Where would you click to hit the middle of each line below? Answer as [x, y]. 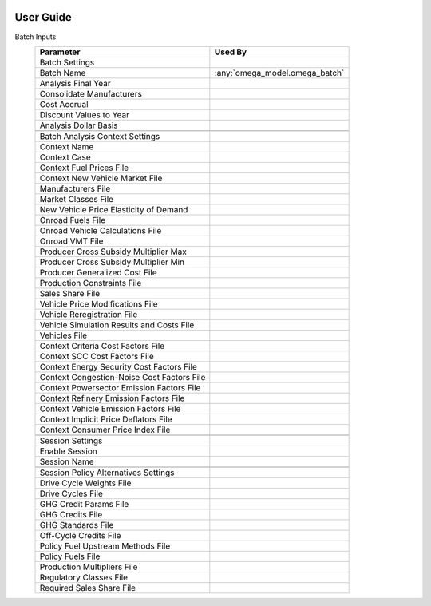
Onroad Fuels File [73, 220]
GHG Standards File [77, 525]
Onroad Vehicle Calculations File [101, 230]
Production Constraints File [91, 283]
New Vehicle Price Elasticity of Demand [114, 209]
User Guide [43, 17]
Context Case [65, 157]
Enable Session [68, 451]
